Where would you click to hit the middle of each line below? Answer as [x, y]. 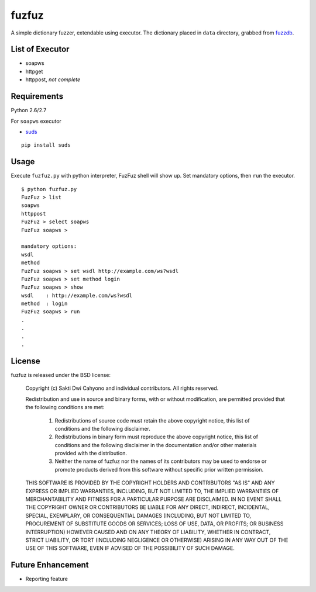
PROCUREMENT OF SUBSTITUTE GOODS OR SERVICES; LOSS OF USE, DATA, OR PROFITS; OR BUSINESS [154, 524]
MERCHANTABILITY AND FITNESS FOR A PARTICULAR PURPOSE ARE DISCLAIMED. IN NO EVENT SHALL [154, 499]
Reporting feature [47, 579]
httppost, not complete [53, 79]
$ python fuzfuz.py [49, 189]
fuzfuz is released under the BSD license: [61, 375]
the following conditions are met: [65, 407]
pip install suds [46, 145]
